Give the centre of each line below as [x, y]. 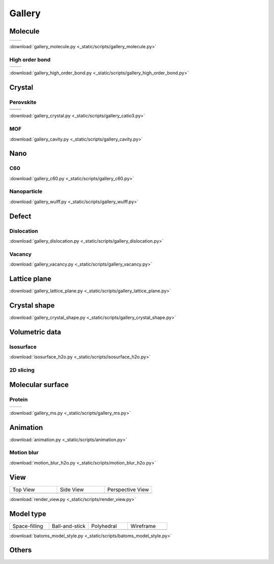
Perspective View [128, 489]
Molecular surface [39, 385]
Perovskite [23, 102]
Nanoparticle [26, 191]
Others [21, 550]
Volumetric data [35, 332]
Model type [28, 513]
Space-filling [28, 526]
